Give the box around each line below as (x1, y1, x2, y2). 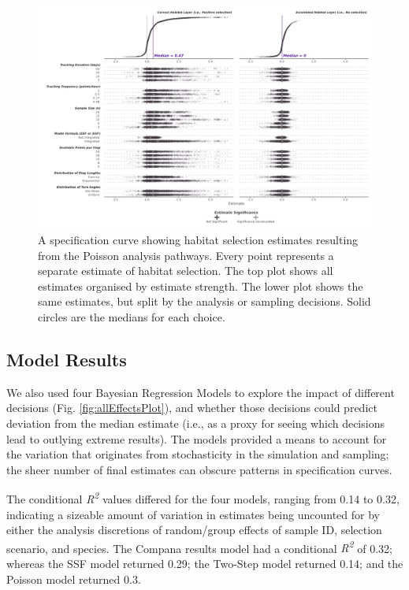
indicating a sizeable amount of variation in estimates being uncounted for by (6, 506, 380, 522)
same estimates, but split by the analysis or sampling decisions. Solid (38, 293, 371, 310)
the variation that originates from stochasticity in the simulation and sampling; (6, 446, 389, 462)
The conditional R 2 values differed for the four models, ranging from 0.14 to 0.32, (6, 488, 400, 507)
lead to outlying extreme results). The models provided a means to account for (6, 430, 387, 447)
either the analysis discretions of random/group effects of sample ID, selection (6, 521, 382, 538)
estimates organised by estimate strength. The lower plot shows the (38, 277, 363, 294)
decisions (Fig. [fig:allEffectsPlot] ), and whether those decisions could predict (6, 399, 377, 416)
